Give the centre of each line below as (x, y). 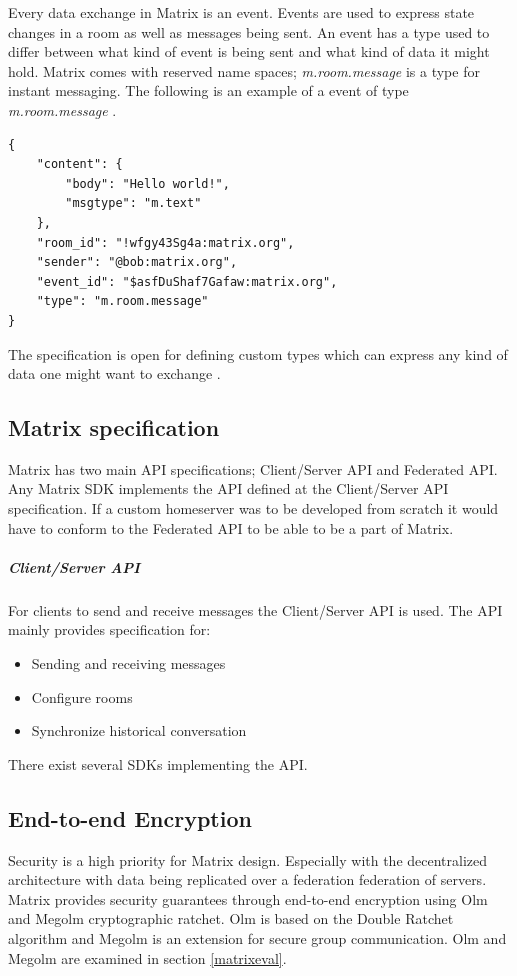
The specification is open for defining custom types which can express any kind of (258, 353)
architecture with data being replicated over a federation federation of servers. (247, 879)
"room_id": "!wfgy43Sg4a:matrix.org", (165, 242)
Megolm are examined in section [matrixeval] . (147, 957)
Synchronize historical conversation (139, 730)
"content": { (79, 164)
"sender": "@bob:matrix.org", (137, 262)
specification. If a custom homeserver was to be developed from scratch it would (253, 508)
